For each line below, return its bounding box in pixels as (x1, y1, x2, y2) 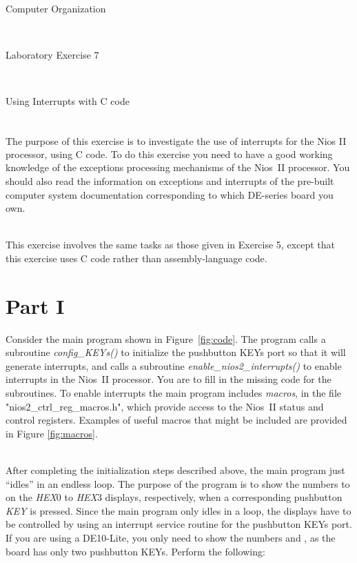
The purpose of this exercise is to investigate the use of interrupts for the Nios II (6, 133, 347, 148)
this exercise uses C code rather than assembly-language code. (6, 250, 267, 265)
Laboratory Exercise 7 (6, 48, 99, 62)
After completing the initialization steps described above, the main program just (6, 463, 345, 477)
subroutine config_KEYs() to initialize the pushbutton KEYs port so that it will (6, 345, 346, 359)
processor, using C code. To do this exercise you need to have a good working (6, 146, 333, 161)
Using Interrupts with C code (6, 94, 130, 108)
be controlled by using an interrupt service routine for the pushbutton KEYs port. (6, 517, 352, 531)
